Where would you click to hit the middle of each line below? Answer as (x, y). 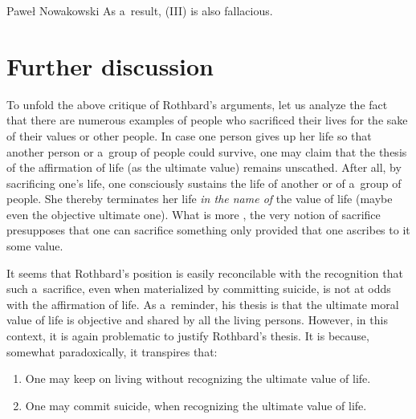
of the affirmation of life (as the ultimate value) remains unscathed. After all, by (204, 167)
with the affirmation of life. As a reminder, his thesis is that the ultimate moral (203, 304)
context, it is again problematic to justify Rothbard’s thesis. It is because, (188, 336)
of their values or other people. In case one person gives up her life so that (189, 135)
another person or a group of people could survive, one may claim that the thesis (207, 151)
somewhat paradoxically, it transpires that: (112, 351)
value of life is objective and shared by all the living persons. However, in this (197, 320)
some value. (35, 246)
